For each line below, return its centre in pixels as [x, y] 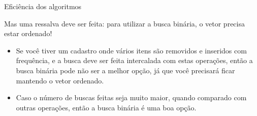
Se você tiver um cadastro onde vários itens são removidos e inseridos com [131, 50]
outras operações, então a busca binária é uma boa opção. [106, 107]
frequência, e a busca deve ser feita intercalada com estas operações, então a [134, 60]
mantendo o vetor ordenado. [60, 80]
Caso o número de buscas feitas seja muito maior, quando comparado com [131, 97]
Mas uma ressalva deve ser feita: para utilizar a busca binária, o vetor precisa [124, 23]
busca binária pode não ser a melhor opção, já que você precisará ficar [125, 70]
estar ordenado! [28, 33]
